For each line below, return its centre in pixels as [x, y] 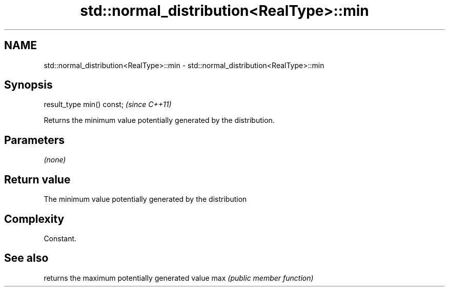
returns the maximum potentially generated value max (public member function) [179, 278]
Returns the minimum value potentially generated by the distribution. [159, 120]
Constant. [60, 238]
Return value [37, 179]
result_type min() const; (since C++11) [108, 105]
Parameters [34, 140]
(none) [55, 160]
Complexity [34, 219]
